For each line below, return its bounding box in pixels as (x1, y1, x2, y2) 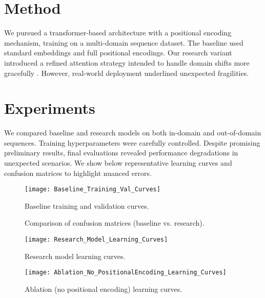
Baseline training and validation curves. (25, 200, 149, 211)
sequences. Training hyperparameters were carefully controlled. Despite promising (4, 137, 260, 148)
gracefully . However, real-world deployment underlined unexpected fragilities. (4, 67, 249, 78)
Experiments (4, 97, 95, 118)
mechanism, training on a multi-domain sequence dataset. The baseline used (4, 37, 243, 48)
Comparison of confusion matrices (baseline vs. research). (25, 217, 205, 228)
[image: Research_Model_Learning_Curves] (25, 236, 168, 244)
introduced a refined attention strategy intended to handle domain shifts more (4, 57, 250, 68)
